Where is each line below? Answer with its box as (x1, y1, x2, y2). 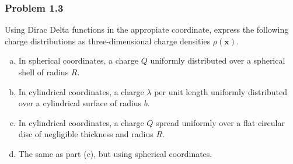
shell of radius (18, 66, 69, 78)
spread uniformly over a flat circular (156, 116, 285, 128)
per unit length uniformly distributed (154, 85, 287, 97)
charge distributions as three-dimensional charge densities (5, 34, 211, 47)
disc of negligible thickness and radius (18, 128, 154, 140)
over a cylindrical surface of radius (18, 97, 142, 109)
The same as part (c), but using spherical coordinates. (18, 147, 212, 159)
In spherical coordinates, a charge (18, 54, 139, 67)
